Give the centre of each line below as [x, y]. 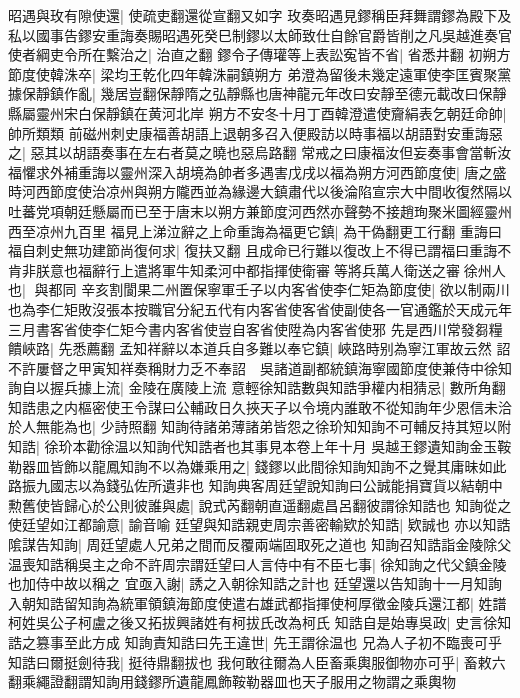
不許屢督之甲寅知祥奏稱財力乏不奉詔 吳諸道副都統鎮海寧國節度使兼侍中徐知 [260, 367]
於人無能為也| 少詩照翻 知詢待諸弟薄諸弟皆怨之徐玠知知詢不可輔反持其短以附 [260, 426]
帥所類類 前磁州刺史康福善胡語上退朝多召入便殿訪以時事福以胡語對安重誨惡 [255, 132]
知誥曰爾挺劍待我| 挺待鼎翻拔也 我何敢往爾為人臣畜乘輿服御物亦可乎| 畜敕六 [257, 661]
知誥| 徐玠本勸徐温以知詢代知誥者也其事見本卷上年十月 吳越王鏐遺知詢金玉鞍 [260, 446]
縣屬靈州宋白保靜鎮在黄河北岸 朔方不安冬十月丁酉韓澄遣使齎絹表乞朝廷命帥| [257, 112]
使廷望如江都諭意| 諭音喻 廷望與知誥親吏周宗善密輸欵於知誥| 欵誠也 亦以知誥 [259, 524]
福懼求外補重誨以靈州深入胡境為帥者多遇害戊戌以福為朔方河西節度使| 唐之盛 [257, 171]
